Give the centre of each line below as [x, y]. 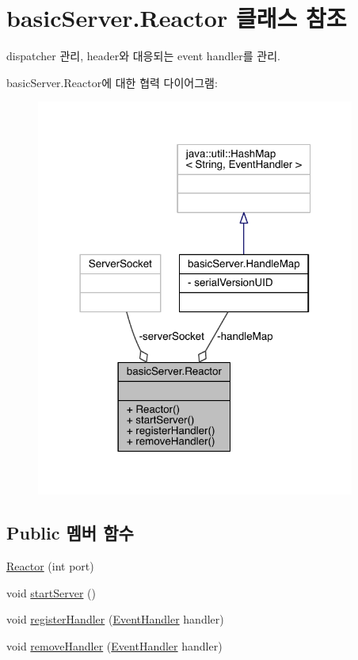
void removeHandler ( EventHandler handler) [114, 645]
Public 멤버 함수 [70, 533]
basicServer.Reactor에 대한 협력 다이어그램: [112, 82]
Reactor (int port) [50, 565]
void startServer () [51, 592]
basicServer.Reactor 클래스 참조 [177, 18]
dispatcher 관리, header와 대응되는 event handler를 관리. [143, 56]
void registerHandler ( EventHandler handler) [115, 619]
